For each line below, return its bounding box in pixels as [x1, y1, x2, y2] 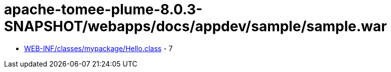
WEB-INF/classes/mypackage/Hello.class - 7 [24, 44, 173, 53]
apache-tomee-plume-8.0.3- [4, 1, 203, 18]
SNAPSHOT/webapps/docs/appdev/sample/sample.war [4, 18, 387, 35]
